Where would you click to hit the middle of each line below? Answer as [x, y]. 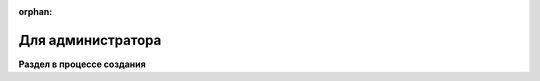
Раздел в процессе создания [82, 64]
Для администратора [90, 40]
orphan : [35, 11]
